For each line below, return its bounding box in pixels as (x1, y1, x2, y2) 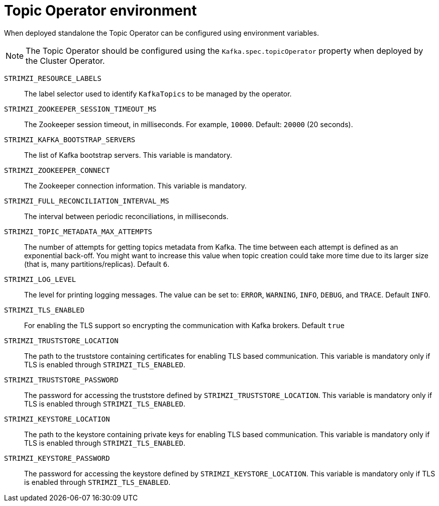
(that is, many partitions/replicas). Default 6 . (24, 259, 170, 268)
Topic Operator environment (4, 2, 197, 19)
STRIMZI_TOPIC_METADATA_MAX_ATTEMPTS (4, 227, 153, 236)
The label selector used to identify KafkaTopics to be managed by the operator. (24, 89, 292, 98)
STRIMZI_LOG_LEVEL (4, 275, 76, 283)
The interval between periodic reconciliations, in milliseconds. (24, 212, 229, 221)
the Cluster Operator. (26, 55, 105, 66)
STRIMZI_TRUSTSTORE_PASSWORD (4, 375, 119, 384)
